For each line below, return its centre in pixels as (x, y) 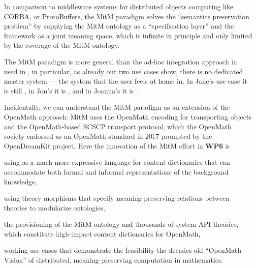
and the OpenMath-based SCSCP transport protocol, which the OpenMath (118, 126)
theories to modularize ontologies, (55, 207)
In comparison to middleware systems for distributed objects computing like (119, 6)
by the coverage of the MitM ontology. (62, 45)
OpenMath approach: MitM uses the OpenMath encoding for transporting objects (128, 116)
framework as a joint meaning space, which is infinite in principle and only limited (128, 35)
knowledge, (20, 181)
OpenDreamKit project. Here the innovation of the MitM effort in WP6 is (117, 145)
